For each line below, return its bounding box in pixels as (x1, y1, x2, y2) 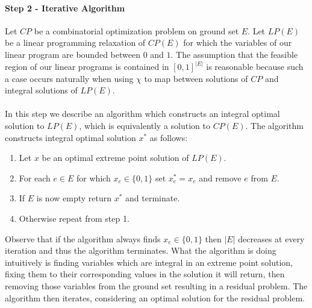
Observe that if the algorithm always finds (5, 232, 161, 245)
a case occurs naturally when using (5, 72, 134, 84)
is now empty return (36, 192, 112, 204)
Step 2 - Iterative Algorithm (5, 1, 125, 14)
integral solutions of (5, 84, 78, 96)
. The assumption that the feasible (170, 48, 298, 60)
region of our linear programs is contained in (5, 60, 169, 73)
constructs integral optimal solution (5, 131, 136, 143)
